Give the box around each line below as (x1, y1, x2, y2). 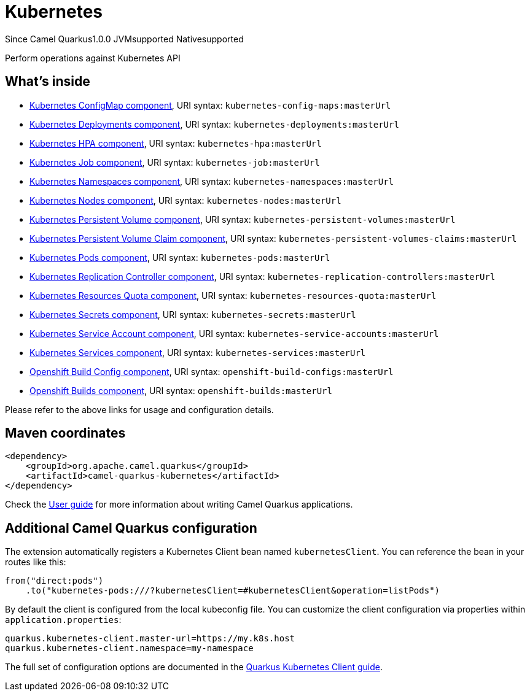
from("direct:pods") (5, 576, 104, 586)
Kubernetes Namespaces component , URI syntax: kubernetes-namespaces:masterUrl (29, 176, 394, 187)
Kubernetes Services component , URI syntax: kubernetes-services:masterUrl (29, 347, 366, 358)
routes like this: (5, 557, 66, 568)
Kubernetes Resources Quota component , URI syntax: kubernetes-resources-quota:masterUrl (29, 290, 437, 301)
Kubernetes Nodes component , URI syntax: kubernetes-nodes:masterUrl (29, 195, 341, 206)
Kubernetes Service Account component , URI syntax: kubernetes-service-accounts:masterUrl (29, 328, 439, 339)
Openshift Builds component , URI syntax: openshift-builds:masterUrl (29, 385, 332, 396)
